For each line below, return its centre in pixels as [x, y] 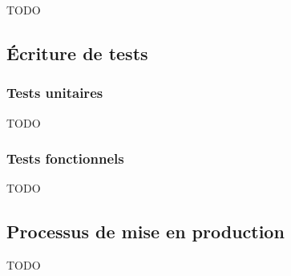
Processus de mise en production [145, 231]
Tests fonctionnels [65, 158]
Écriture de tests [77, 53]
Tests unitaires [55, 93]
